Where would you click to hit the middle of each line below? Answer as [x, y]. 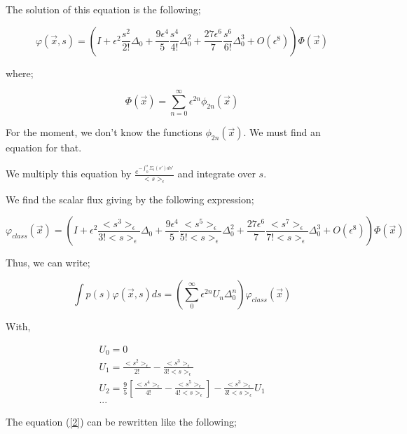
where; [20, 73]
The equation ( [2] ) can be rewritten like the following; [121, 421]
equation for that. [44, 148]
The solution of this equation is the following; [103, 9]
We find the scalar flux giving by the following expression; [130, 199]
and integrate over [216, 174]
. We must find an [282, 132]
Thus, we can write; [48, 263]
